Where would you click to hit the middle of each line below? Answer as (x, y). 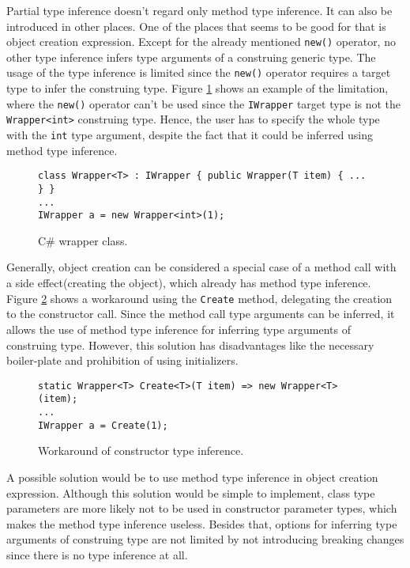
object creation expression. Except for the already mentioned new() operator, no (201, 42)
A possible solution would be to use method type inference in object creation (192, 477)
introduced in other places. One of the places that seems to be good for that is (196, 26)
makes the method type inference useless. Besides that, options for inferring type (202, 523)
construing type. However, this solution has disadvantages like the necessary (190, 345)
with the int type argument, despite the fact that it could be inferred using (190, 134)
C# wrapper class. (83, 240)
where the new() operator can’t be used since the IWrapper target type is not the (204, 103)
